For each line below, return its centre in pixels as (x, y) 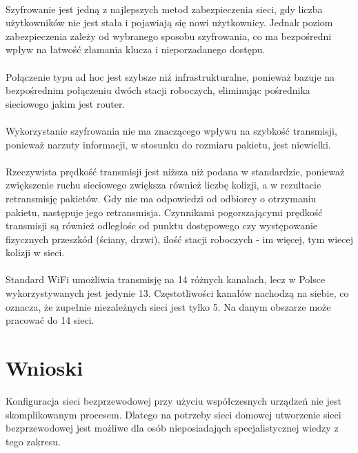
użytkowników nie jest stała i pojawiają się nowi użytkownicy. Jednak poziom (169, 22)
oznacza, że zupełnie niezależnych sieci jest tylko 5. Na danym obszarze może (168, 306)
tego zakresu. (33, 441)
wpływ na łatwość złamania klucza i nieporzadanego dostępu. (136, 49)
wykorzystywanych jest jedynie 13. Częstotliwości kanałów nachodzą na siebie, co (177, 293)
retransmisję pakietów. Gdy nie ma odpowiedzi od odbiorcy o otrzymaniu (161, 198)
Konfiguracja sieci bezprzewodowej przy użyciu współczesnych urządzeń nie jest (173, 400)
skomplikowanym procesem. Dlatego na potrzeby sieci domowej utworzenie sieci (173, 414)
